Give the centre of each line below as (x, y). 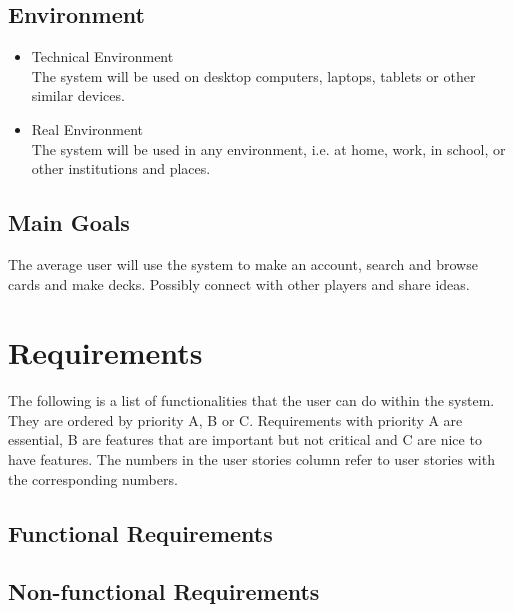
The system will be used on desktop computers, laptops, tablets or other (253, 75)
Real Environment (87, 128)
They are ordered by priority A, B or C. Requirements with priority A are (235, 419)
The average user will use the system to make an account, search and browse (243, 263)
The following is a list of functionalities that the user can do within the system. (251, 400)
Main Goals (69, 222)
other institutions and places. (121, 168)
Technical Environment (102, 56)
